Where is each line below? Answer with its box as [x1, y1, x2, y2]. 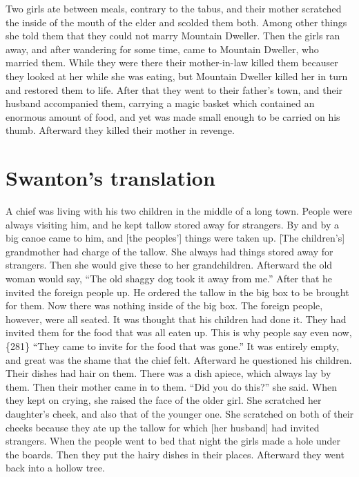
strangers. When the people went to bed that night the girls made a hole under [6, 434, 340, 448]
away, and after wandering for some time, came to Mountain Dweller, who [6, 41, 319, 56]
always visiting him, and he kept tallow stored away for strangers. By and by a [6, 217, 339, 231]
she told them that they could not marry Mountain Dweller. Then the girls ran [6, 28, 340, 43]
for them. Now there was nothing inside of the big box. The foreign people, [6, 298, 323, 313]
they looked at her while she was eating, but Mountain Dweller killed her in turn [6, 68, 348, 83]
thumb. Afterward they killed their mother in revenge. [6, 123, 235, 137]
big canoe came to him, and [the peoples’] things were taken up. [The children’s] [6, 231, 345, 245]
